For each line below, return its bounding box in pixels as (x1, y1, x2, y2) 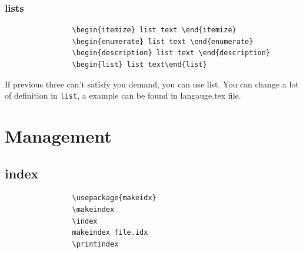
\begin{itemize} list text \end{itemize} (72, 26, 237, 35)
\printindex (72, 239, 119, 248)
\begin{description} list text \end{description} (72, 49, 271, 58)
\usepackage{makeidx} (72, 194, 157, 203)
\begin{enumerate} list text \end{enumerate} (72, 37, 254, 46)
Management (5, 124, 112, 148)
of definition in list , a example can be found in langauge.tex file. (5, 89, 241, 102)
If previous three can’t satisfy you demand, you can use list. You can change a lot (5, 77, 299, 90)
